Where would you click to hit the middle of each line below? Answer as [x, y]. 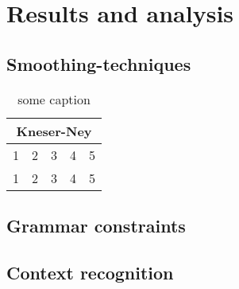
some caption [54, 99]
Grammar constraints [96, 225]
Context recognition [90, 272]
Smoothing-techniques [99, 63]
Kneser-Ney [54, 131]
